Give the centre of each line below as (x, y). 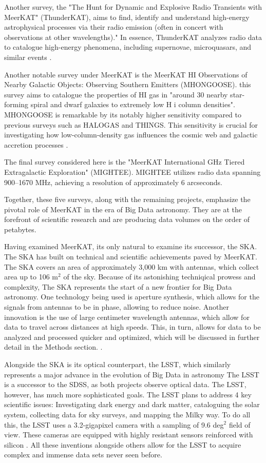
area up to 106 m (31, 277)
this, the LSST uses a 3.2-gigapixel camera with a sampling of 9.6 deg (114, 424)
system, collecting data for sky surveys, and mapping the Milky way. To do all (127, 414)
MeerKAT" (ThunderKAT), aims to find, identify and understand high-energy (127, 17)
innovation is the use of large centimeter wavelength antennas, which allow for (127, 317)
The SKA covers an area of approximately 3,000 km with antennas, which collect (132, 266)
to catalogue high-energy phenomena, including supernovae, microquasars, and (128, 47)
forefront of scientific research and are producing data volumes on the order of (127, 219)
